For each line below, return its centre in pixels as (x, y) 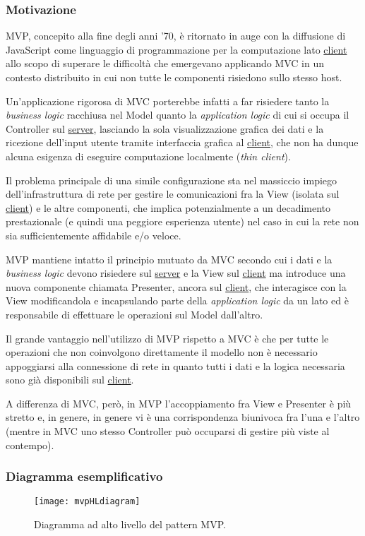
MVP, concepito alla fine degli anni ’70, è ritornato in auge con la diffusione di (176, 36)
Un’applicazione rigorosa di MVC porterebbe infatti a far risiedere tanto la (168, 101)
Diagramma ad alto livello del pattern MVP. (130, 524)
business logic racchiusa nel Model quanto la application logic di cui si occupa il (178, 115)
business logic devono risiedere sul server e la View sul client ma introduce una (176, 273)
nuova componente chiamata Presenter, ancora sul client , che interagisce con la (176, 286)
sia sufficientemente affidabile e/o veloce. (94, 235)
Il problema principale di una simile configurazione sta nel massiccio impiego (172, 180)
